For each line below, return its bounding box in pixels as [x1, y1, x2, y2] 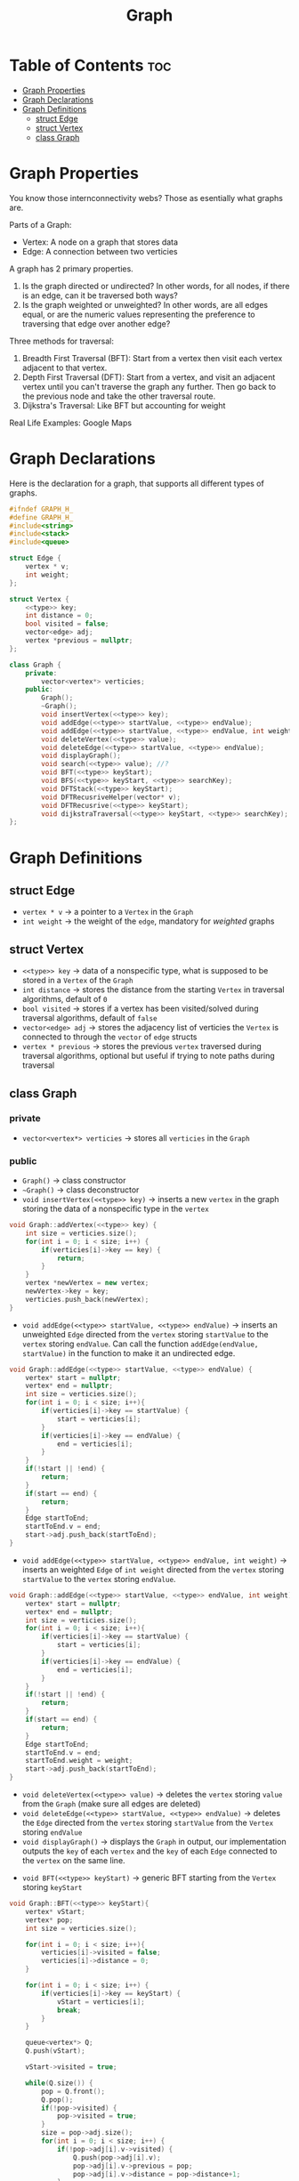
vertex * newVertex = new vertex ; [25, 1279, 149, 1288]
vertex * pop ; [25, 1915, 74, 1925]
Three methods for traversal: [9, 335, 114, 346]
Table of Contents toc [9, 55, 172, 76]
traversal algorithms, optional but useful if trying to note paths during [21, 1051, 276, 1062]
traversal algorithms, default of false [21, 1013, 158, 1023]
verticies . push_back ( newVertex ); [25, 1295, 149, 1304]
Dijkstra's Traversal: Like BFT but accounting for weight [21, 400, 226, 410]
